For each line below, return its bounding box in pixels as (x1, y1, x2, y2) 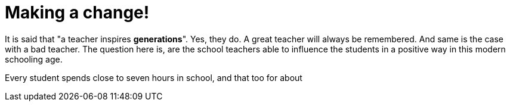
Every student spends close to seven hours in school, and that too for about (5, 72, 302, 83)
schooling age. (5, 54, 63, 64)
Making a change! (5, 2, 150, 23)
